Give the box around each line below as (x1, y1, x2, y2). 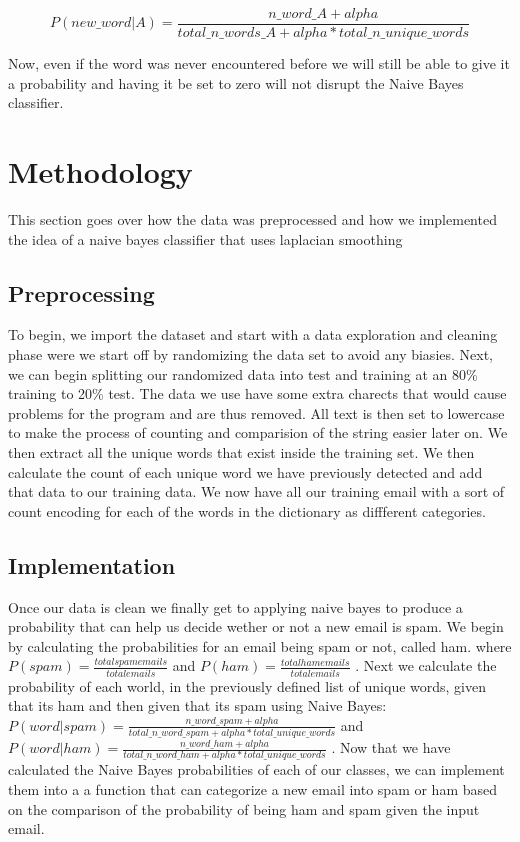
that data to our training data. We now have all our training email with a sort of (8, 481, 505, 502)
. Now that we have (331, 737, 451, 758)
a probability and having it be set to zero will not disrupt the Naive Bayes (8, 72, 464, 93)
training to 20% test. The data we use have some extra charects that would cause (8, 383, 507, 404)
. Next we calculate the (355, 655, 497, 676)
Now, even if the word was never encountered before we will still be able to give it (8, 53, 510, 74)
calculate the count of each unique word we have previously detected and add (8, 461, 483, 482)
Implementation (8, 549, 176, 580)
